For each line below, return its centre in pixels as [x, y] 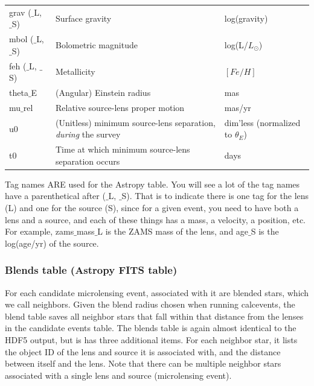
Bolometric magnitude [96, 44]
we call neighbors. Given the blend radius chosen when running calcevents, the [150, 304]
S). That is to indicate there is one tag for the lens [215, 196]
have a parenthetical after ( [55, 196]
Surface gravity [83, 18]
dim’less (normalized [262, 122]
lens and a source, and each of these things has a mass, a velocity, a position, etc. [155, 219]
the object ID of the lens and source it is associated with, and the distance [143, 351]
